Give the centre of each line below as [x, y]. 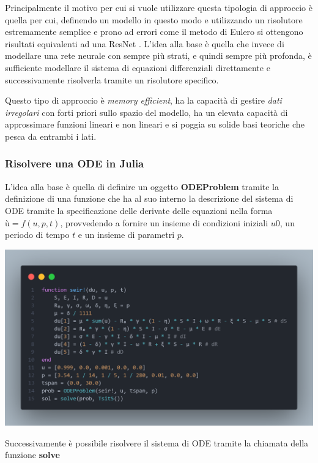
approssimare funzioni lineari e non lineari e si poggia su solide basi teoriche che [155, 124]
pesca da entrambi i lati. [51, 136]
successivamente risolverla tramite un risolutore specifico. [112, 79]
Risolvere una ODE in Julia [75, 163]
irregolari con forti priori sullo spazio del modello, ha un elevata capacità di [146, 112]
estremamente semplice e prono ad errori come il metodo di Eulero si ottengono [154, 32]
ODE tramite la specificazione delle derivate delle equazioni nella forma [139, 210]
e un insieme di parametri [126, 235]
